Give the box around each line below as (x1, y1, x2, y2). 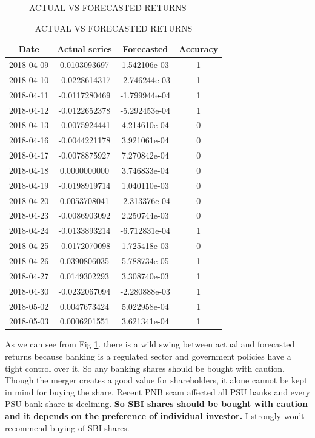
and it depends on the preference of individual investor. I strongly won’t (5, 409, 305, 422)
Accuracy (179, 43, 219, 55)
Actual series (57, 43, 112, 55)
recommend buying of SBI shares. (5, 421, 130, 434)
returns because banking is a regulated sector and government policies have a (5, 350, 291, 363)
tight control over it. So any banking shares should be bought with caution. (5, 361, 285, 374)
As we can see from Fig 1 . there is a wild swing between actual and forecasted (5, 338, 295, 351)
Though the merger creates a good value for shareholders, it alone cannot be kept (5, 374, 308, 386)
